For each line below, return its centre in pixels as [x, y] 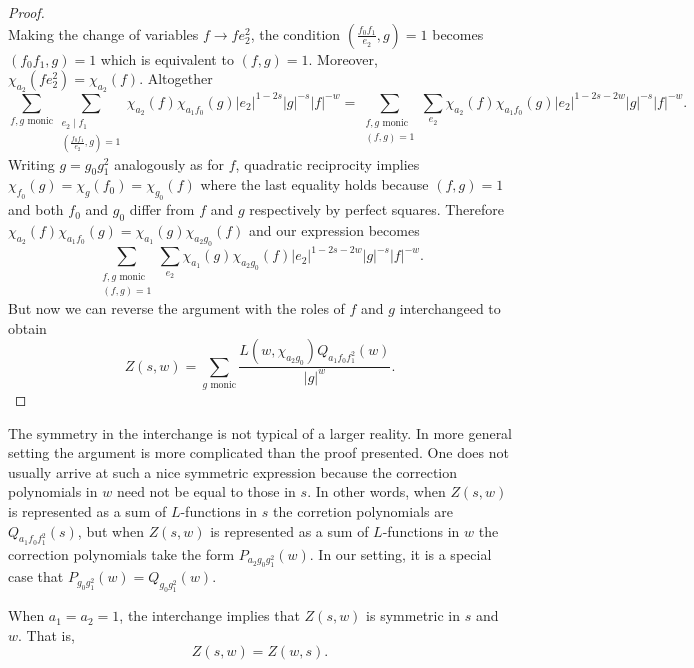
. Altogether [176, 78]
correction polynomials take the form [121, 553]
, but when [110, 530]
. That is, [46, 634]
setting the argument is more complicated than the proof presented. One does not [258, 452]
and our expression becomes [334, 230]
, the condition [295, 33]
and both [36, 209]
